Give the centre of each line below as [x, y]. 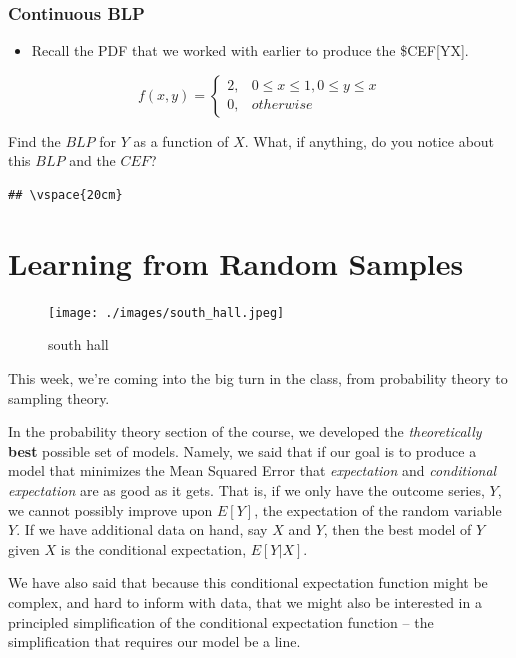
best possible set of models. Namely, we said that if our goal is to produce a [242, 450]
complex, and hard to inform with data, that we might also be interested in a [245, 601]
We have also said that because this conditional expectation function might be [248, 582]
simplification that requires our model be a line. [154, 641]
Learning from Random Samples [236, 262]
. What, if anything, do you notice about [369, 140]
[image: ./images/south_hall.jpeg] [166, 312]
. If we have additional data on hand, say [142, 529]
